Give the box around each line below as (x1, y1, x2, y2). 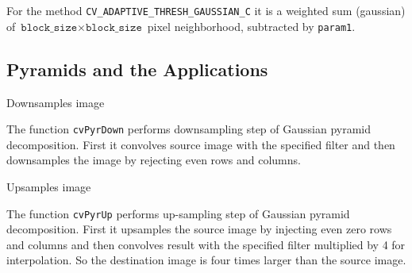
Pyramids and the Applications (6, 56, 268, 81)
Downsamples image (6, 94, 105, 110)
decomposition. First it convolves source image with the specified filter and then (6, 136, 395, 152)
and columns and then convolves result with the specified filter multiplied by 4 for (6, 236, 406, 252)
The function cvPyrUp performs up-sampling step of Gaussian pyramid (6, 205, 350, 221)
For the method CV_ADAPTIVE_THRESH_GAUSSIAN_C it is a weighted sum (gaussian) (6, 2, 406, 18)
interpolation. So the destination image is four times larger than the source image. (6, 252, 406, 268)
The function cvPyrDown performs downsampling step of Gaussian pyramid (6, 121, 372, 137)
